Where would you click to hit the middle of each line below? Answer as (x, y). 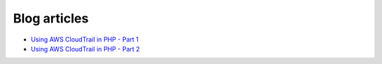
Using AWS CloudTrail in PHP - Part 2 (86, 49)
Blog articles (51, 18)
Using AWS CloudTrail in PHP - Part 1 (85, 39)
